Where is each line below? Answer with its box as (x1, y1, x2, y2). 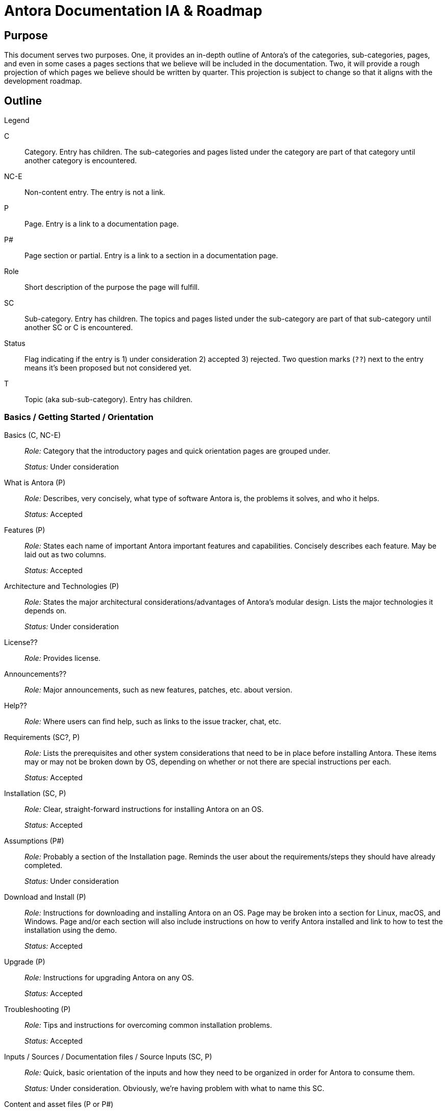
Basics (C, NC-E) (4, 430, 61, 439)
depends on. (24, 606, 67, 615)
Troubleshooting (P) (4, 1004, 71, 1014)
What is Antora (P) (4, 478, 66, 487)
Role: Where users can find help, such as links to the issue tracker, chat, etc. (24, 716, 281, 726)
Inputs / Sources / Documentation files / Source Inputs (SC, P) (4, 1052, 212, 1061)
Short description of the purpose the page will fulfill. (24, 283, 200, 292)
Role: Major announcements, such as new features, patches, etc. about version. (24, 685, 292, 694)
